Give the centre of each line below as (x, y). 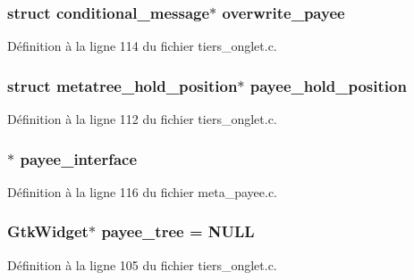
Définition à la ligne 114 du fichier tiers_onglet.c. (142, 46)
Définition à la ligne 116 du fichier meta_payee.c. (143, 191)
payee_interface (79, 158)
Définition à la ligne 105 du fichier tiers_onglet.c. (142, 264)
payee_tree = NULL (178, 231)
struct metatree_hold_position (123, 85)
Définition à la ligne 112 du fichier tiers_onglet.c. (142, 119)
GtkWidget (48, 231)
